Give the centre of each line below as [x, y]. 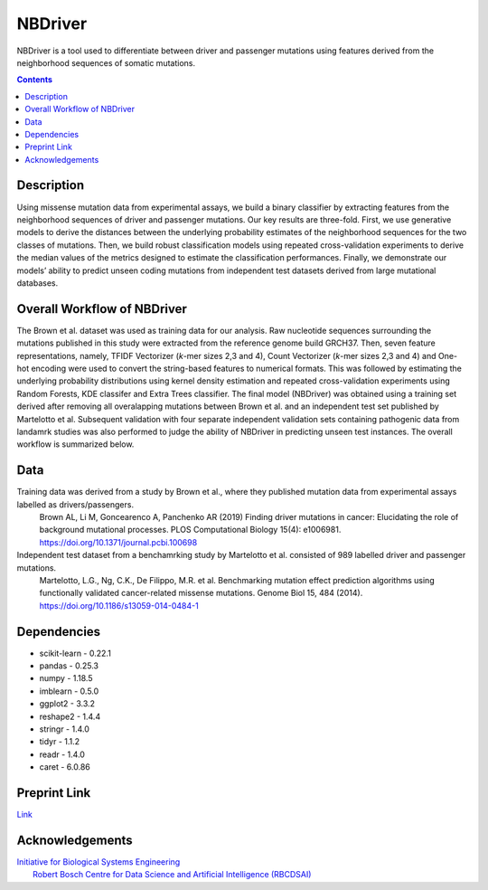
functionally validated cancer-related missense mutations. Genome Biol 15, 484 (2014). [201, 593]
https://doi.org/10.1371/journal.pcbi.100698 [118, 542]
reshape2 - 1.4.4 [70, 716]
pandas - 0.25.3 [69, 666]
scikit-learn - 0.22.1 [75, 653]
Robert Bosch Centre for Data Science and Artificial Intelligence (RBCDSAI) [172, 875]
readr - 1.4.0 [62, 754]
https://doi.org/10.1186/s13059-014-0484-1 [119, 605]
